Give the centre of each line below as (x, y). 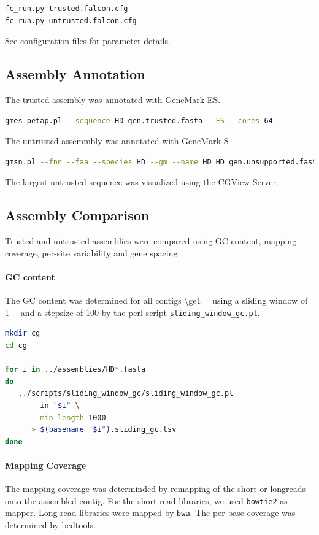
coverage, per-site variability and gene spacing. (93, 252)
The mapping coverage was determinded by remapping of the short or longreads (156, 489)
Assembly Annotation (75, 74)
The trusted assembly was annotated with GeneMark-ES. (113, 99)
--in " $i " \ (55, 405)
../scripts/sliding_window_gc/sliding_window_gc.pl (126, 394)
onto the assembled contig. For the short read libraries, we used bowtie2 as (146, 500)
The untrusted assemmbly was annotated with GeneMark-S (117, 141)
